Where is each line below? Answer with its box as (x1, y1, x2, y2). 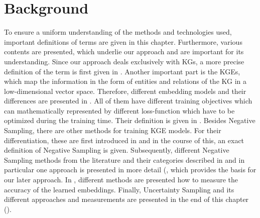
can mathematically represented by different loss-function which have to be (4, 105, 235, 116)
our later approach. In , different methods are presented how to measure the (4, 174, 238, 185)
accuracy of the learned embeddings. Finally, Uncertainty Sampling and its (4, 184, 234, 194)
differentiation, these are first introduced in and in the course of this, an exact (4, 135, 244, 145)
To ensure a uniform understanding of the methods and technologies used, (4, 27, 232, 37)
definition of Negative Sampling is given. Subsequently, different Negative (4, 145, 229, 155)
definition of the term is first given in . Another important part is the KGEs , (4, 66, 240, 76)
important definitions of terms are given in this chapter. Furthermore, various (4, 36, 242, 47)
